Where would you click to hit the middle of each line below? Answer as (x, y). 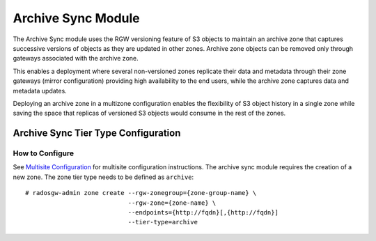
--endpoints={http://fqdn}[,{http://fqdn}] (203, 212)
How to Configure (44, 153)
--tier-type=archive (163, 222)
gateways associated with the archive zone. (76, 59)
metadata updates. (40, 91)
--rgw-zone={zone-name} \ (172, 203)
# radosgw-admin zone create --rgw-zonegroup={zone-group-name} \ (141, 193)
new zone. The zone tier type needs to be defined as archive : (103, 177)
